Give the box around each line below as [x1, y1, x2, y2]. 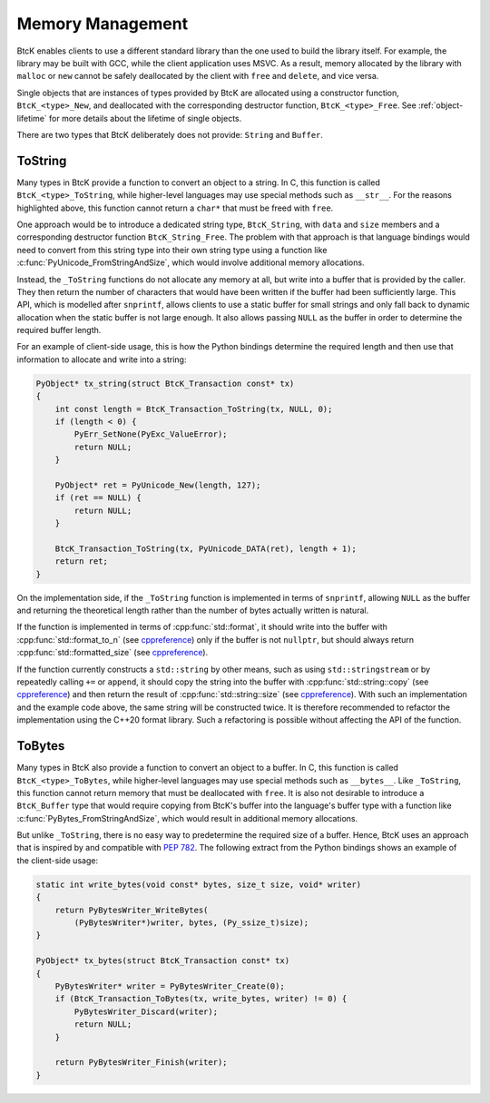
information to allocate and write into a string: [16, 354, 187, 365]
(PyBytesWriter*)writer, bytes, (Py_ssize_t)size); [73, 918, 309, 928]
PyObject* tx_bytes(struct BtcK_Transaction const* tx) [35, 956, 290, 966]
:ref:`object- [417, 100, 464, 111]
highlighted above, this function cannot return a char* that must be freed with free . [16, 202, 334, 213]
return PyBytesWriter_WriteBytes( [54, 904, 209, 915]
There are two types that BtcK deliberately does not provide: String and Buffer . [16, 129, 324, 140]
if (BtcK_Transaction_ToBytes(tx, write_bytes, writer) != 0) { [54, 994, 348, 1004]
